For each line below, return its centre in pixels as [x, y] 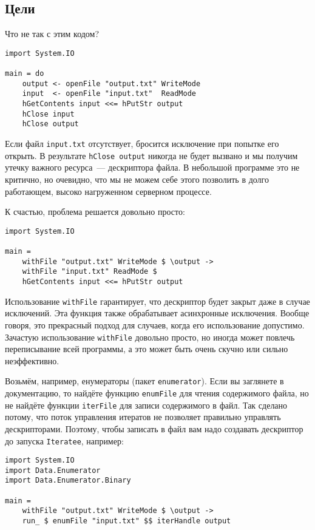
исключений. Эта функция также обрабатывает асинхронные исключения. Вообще [157, 313]
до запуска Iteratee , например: [64, 440]
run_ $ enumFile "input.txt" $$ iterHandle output [127, 521]
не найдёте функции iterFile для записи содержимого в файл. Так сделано [146, 405]
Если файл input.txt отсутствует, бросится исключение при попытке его [142, 144]
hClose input [48, 114]
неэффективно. [32, 360]
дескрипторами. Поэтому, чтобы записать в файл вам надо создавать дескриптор [154, 428]
